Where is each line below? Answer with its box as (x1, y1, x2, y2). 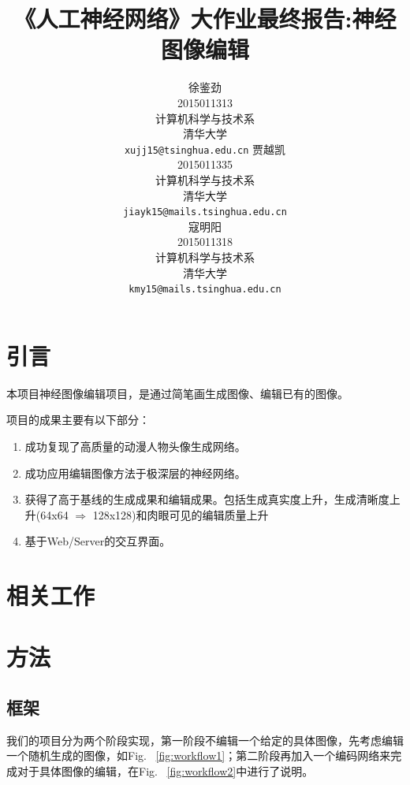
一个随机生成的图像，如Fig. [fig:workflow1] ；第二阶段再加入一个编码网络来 (6, 747, 391, 764)
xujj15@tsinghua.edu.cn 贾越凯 (124, 140, 286, 157)
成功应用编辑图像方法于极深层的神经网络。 (24, 464, 246, 481)
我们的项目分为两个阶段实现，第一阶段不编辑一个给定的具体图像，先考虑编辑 (6, 731, 404, 748)
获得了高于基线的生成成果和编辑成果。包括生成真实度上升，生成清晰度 (24, 491, 389, 508)
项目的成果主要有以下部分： (6, 411, 150, 428)
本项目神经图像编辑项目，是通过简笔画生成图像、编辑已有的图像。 (6, 385, 348, 401)
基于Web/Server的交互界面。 (24, 533, 171, 549)
